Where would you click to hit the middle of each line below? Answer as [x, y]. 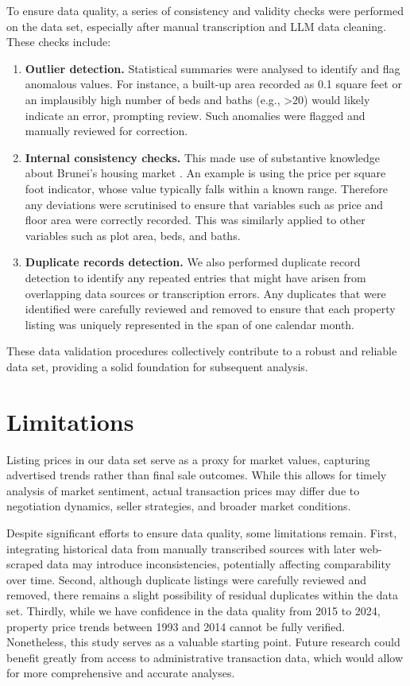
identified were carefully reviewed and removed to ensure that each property [210, 309]
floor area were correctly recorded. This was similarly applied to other [195, 220]
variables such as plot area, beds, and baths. [133, 235]
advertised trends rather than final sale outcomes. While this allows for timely [197, 475]
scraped [25, 564]
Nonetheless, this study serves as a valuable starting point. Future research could [203, 642]
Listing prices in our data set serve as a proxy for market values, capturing [188, 459]
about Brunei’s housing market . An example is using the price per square [205, 173]
